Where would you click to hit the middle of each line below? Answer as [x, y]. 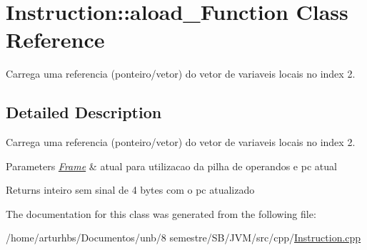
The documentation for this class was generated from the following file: [161, 213]
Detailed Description [84, 112]
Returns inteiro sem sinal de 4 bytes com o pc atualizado [130, 190]
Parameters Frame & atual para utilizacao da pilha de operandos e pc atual [171, 166]
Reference [55, 40]
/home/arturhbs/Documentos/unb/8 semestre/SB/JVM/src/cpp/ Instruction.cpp [183, 238]
